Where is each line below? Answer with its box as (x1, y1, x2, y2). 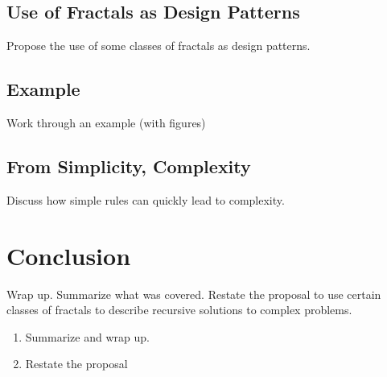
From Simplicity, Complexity (6, 153, 251, 178)
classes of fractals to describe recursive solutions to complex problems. (6, 301, 352, 318)
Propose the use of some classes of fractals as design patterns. (6, 37, 311, 54)
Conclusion (6, 238, 131, 271)
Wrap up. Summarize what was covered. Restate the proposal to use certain (6, 285, 381, 302)
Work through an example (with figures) (6, 114, 206, 130)
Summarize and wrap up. (25, 328, 150, 345)
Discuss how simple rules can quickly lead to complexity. (6, 191, 285, 208)
